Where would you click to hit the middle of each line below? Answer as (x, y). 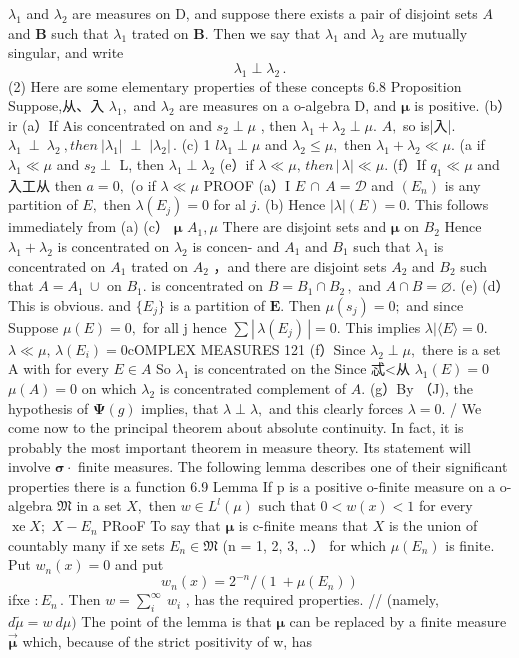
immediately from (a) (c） (89, 226)
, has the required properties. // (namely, (312, 599)
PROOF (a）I (247, 184)
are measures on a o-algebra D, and (288, 105)
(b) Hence (295, 204)
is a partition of (217, 304)
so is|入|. (429, 124)
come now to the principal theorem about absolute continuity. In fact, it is (236, 427)
